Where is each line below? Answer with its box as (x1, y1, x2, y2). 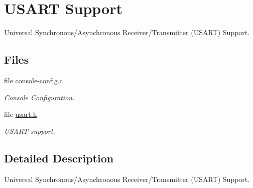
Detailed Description (4, 150, 114, 165)
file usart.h (4, 109, 37, 119)
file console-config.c (4, 75, 63, 85)
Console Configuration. (4, 92, 75, 102)
